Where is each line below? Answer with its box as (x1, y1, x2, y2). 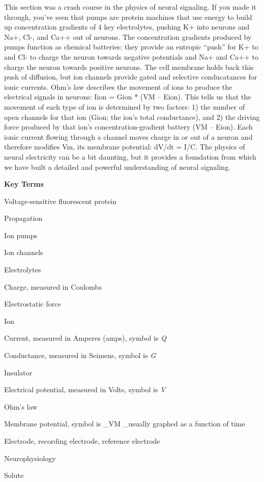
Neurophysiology (4, 452, 56, 463)
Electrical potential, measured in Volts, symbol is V (4, 384, 166, 395)
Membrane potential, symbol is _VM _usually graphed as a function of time (4, 418, 245, 429)
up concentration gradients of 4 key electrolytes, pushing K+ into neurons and (4, 21, 250, 32)
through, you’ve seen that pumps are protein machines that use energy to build (4, 11, 252, 22)
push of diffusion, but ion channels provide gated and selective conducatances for (4, 71, 257, 82)
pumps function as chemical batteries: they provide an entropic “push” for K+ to (4, 41, 258, 52)
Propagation (4, 213, 42, 223)
